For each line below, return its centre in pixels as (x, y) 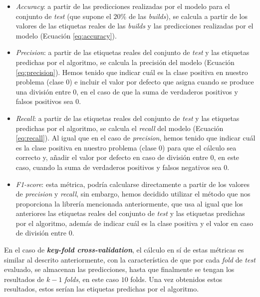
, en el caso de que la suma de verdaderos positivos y (157, 91)
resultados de (24, 279)
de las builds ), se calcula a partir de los (188, 16)
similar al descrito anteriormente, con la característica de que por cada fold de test (130, 259)
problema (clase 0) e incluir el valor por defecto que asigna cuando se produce (135, 82)
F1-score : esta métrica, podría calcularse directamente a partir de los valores (133, 184)
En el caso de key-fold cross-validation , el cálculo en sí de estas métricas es (124, 250)
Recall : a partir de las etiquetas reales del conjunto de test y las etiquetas (128, 118)
